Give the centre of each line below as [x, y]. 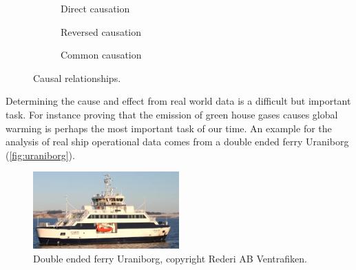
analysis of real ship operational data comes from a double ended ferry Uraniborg [177, 142]
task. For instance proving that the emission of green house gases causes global [172, 114]
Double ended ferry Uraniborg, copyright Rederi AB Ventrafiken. [170, 258]
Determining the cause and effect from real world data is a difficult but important [178, 101]
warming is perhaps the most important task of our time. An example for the [169, 128]
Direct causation [95, 8]
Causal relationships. [77, 77]
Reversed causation [101, 31]
